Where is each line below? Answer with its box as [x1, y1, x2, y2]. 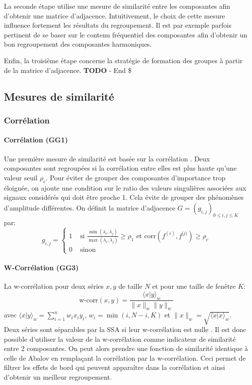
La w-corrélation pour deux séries [4, 281, 104, 291]
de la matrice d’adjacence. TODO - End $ [4, 65, 132, 75]
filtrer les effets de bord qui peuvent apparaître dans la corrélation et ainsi [4, 362, 225, 372]
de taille [118, 281, 143, 291]
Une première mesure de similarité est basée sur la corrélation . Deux [4, 153, 210, 163]
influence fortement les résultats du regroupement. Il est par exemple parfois [4, 20, 232, 30]
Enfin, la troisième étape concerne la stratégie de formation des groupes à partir [4, 55, 243, 65]
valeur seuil [4, 172, 37, 182]
